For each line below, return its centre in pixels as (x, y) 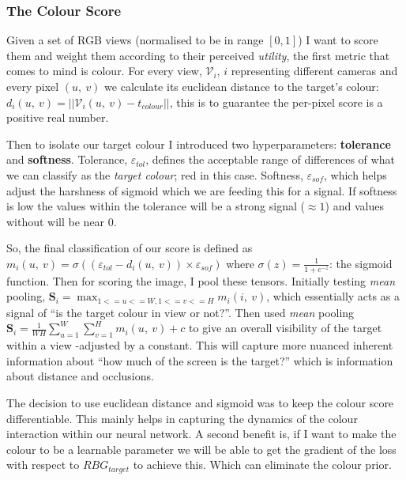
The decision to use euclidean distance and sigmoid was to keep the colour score (200, 402)
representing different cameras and (314, 71)
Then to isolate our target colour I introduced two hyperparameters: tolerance (199, 144)
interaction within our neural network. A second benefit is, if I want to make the (201, 434)
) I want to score (338, 40)
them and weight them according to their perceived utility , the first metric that (198, 55)
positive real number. (58, 117)
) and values (354, 206)
